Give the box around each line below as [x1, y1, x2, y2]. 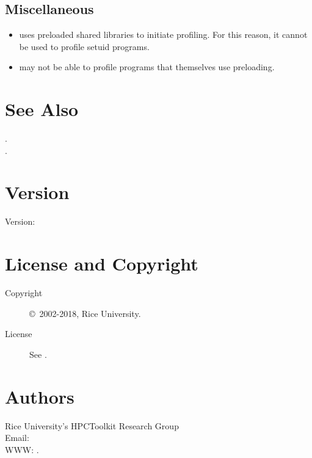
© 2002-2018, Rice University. [29, 307, 141, 319]
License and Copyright [5, 251, 198, 276]
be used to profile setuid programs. [19, 40, 150, 53]
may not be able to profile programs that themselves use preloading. [19, 60, 275, 73]
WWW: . [5, 443, 39, 456]
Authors [5, 383, 74, 409]
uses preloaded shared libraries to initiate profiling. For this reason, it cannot [19, 28, 308, 41]
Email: [5, 431, 29, 444]
